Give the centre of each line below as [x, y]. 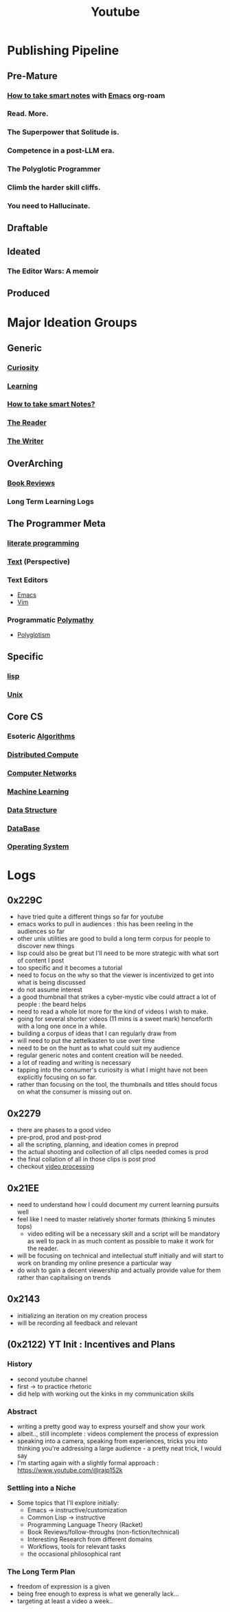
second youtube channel [52, 1379]
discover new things [46, 946]
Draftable [27, 228]
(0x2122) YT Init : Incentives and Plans [91, 1345]
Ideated [24, 251]
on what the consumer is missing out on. [74, 1092]
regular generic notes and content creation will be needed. [100, 1055]
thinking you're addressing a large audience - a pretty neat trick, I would [119, 1448]
